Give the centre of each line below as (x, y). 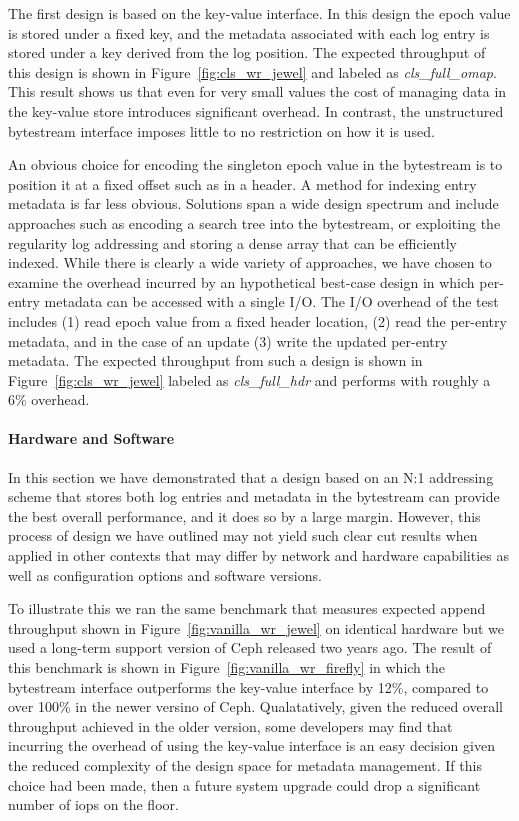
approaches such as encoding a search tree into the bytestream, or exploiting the (254, 222)
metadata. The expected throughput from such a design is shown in (215, 360)
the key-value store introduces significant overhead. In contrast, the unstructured (256, 110)
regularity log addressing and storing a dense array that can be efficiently (232, 242)
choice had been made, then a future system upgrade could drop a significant (244, 784)
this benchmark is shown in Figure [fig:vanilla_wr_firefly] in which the (226, 667)
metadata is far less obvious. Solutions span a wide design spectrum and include (253, 203)
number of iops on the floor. (93, 804)
